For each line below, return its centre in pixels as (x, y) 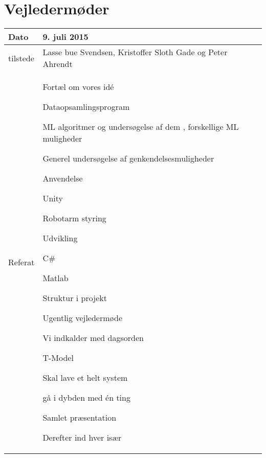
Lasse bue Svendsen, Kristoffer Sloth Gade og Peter (135, 52)
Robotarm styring (74, 218)
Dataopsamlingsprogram (86, 107)
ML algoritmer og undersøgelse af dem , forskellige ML (141, 127)
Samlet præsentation (80, 418)
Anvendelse (63, 178)
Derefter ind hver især (82, 438)
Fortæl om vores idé (78, 87)
